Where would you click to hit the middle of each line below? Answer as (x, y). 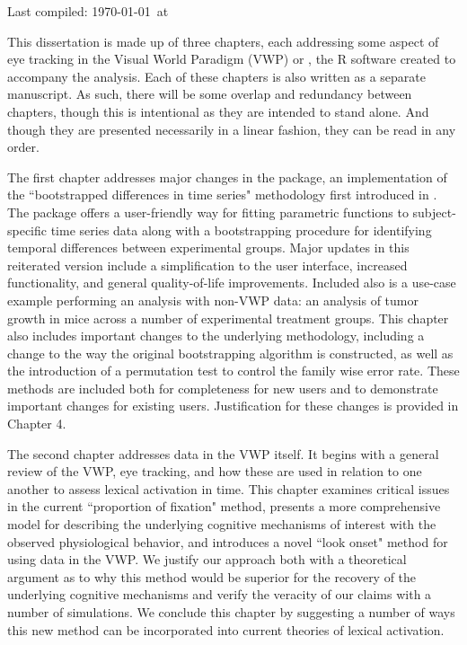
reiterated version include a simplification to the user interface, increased (207, 265)
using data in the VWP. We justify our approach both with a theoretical (207, 559)
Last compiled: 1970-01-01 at (88, 11)
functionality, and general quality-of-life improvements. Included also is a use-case (232, 283)
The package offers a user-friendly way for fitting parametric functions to (208, 212)
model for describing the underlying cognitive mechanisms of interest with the (222, 524)
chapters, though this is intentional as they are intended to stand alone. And (218, 111)
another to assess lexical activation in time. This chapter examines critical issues (229, 488)
